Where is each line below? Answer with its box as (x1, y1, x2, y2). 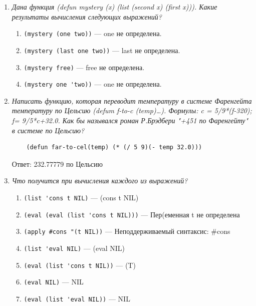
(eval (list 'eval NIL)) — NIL (24, 293, 130, 303)
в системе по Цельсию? (12, 125, 85, 135)
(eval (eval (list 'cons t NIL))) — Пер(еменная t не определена (24, 209, 240, 219)
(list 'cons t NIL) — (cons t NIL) (24, 192, 139, 202)
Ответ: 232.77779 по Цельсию (12, 158, 103, 169)
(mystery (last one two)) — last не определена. (24, 45, 180, 55)
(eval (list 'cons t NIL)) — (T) (24, 259, 136, 270)
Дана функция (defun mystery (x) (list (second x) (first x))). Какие (12, 2, 217, 12)
